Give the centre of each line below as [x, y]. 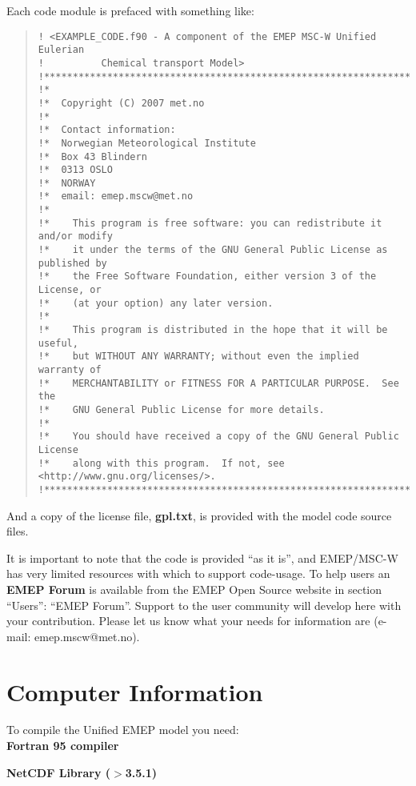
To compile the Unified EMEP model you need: [123, 730]
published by [72, 263]
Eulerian [61, 50]
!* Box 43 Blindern [92, 156]
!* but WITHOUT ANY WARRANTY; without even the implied [198, 357]
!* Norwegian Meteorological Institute [147, 143]
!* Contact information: [107, 130]
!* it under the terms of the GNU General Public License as [213, 250]
